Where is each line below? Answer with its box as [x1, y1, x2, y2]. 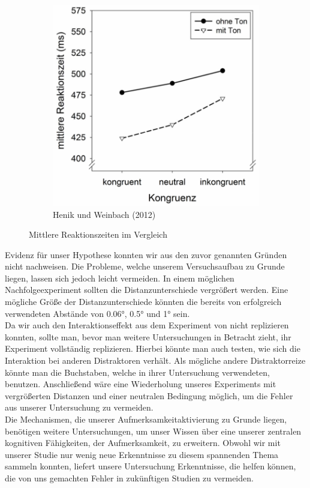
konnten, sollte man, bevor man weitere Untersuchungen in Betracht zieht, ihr [5, 330, 291, 343]
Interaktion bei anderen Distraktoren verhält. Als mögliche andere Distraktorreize [5, 354, 306, 367]
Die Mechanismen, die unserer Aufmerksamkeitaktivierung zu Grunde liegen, [5, 413, 287, 426]
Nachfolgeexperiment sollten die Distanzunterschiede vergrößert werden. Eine [5, 283, 288, 296]
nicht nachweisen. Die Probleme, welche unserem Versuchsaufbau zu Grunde [5, 260, 285, 273]
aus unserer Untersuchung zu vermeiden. [5, 401, 154, 414]
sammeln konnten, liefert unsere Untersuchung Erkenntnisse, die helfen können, [5, 460, 296, 472]
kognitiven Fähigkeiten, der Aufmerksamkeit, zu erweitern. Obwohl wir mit [5, 436, 281, 449]
